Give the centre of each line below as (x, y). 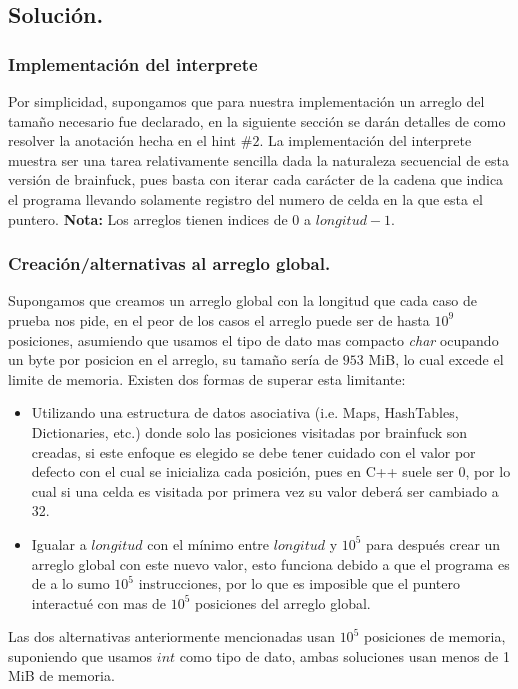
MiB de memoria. (61, 675)
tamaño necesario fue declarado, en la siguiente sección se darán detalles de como (257, 120)
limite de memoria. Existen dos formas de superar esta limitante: (207, 378)
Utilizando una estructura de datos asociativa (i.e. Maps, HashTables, (245, 412)
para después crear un (433, 543)
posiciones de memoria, (434, 636)
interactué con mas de (99, 602)
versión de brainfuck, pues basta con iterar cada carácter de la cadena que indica (256, 179)
